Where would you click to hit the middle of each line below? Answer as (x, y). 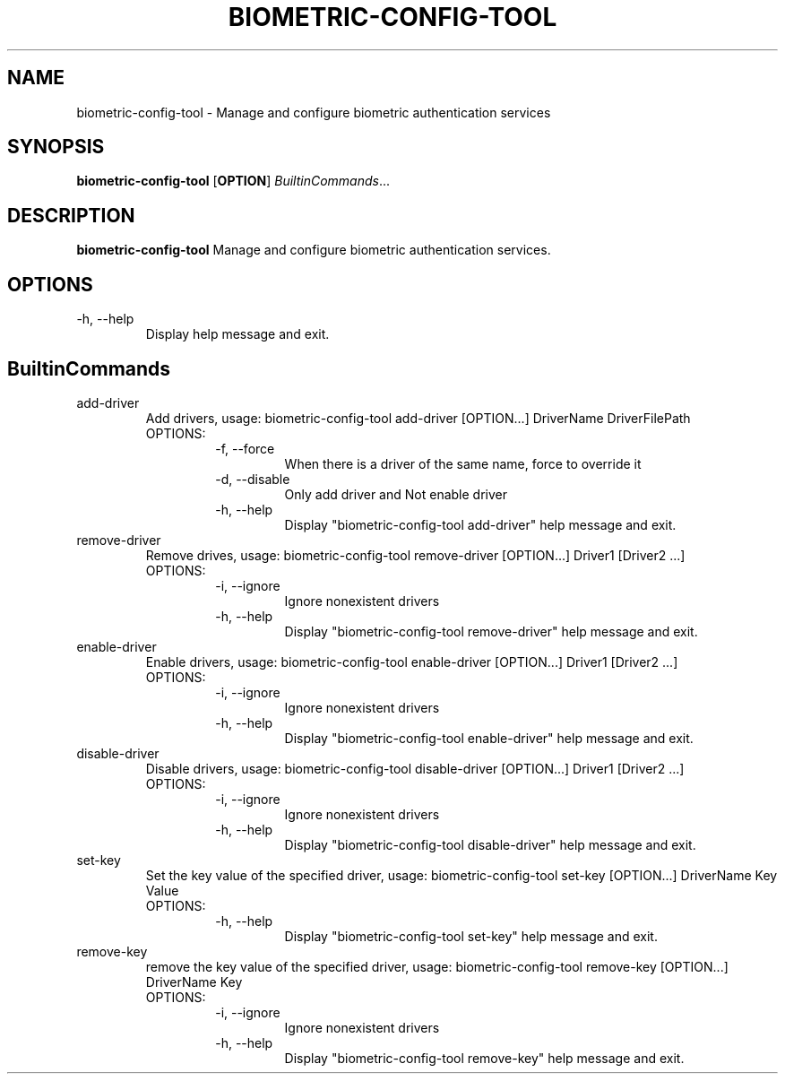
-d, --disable (253, 479)
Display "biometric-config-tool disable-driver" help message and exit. (490, 844)
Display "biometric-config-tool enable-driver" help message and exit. (489, 738)
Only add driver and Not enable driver (396, 494)
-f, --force (245, 448)
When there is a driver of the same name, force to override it (463, 463)
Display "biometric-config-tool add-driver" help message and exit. (480, 524)
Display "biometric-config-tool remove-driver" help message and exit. (491, 631)
